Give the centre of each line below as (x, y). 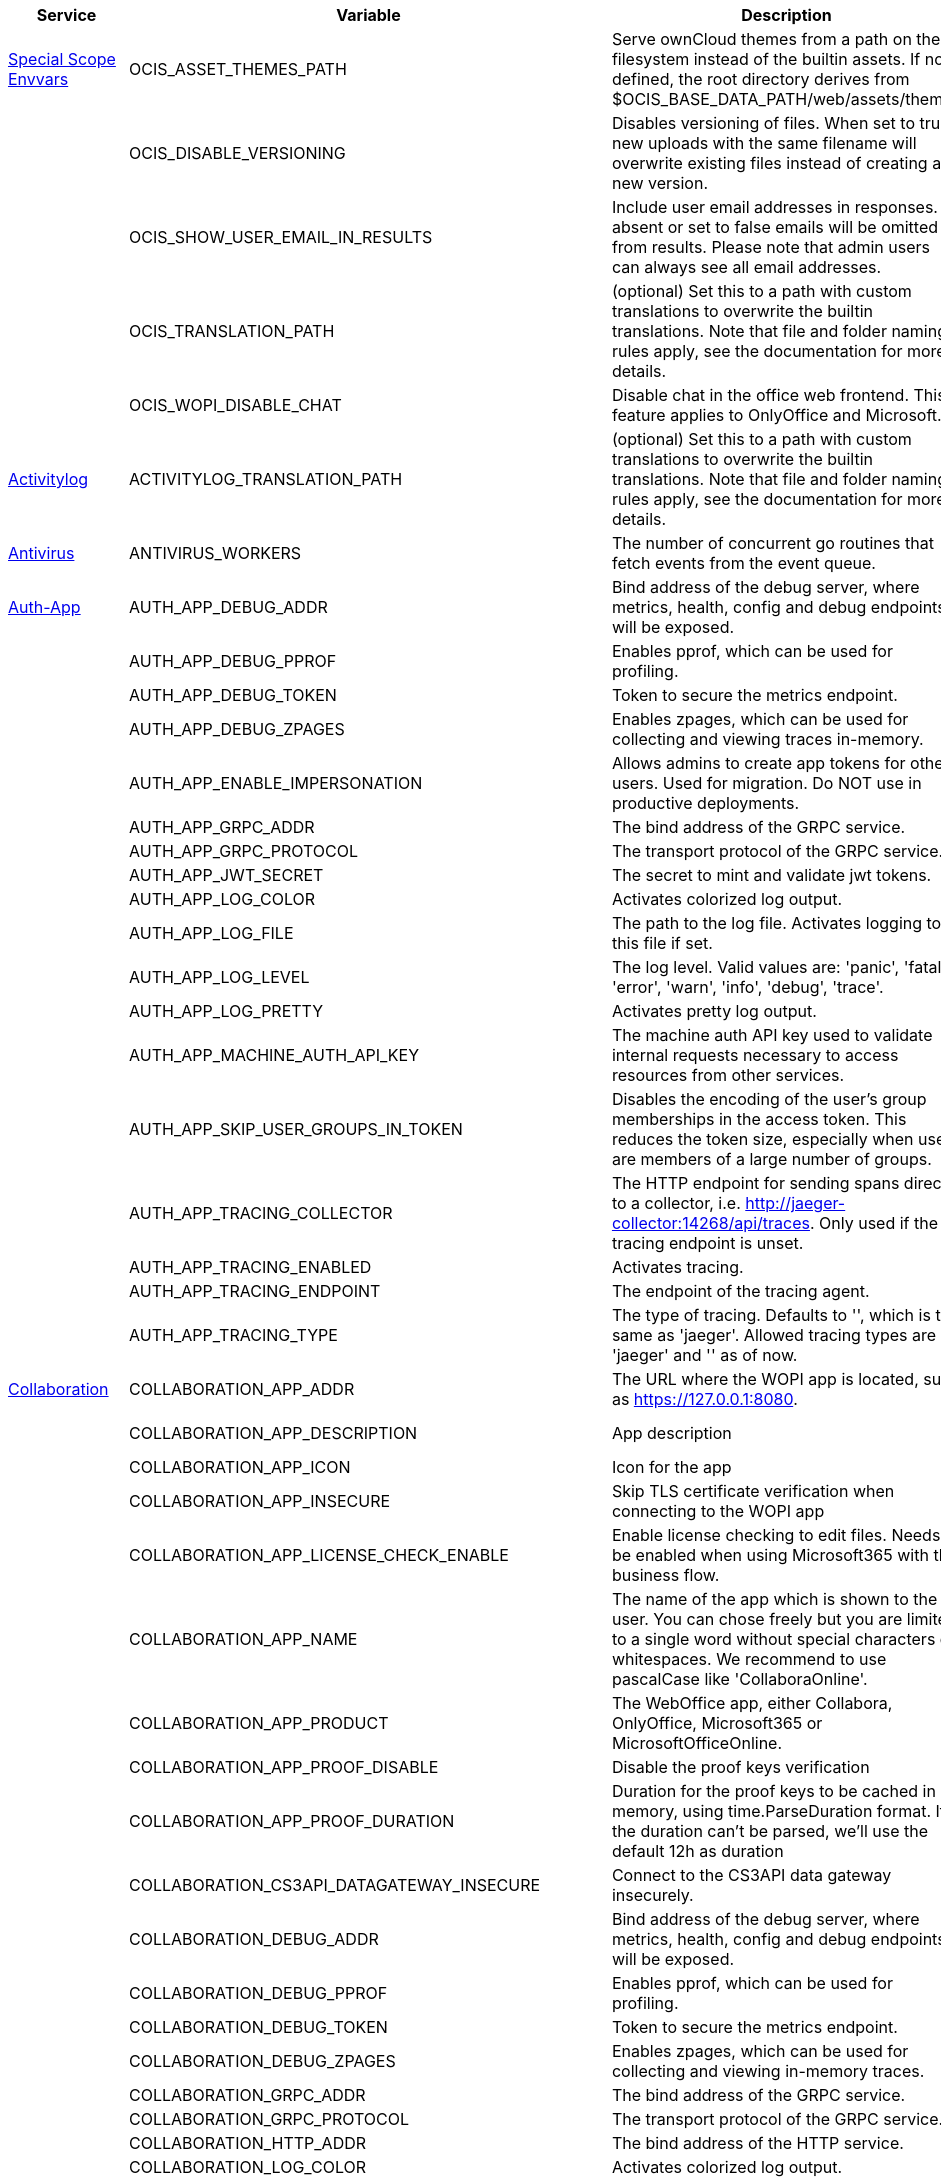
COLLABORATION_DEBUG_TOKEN (258, 2027)
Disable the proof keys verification (740, 1767)
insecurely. (652, 1895)
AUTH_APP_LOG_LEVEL (219, 977)
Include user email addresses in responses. (774, 207)
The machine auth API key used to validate (772, 1035)
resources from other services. (728, 1075)
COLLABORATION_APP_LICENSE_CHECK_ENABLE (319, 1555)
